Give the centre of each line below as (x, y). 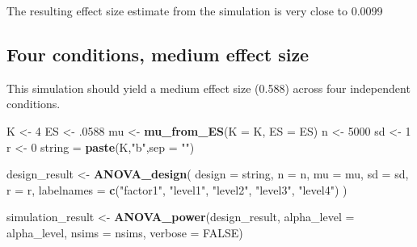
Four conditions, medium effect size (158, 54)
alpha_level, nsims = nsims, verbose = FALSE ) (125, 232)
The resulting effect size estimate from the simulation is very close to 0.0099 (195, 10)
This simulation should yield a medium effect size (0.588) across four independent (208, 88)
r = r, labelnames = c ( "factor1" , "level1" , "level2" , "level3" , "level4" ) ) (177, 189)
